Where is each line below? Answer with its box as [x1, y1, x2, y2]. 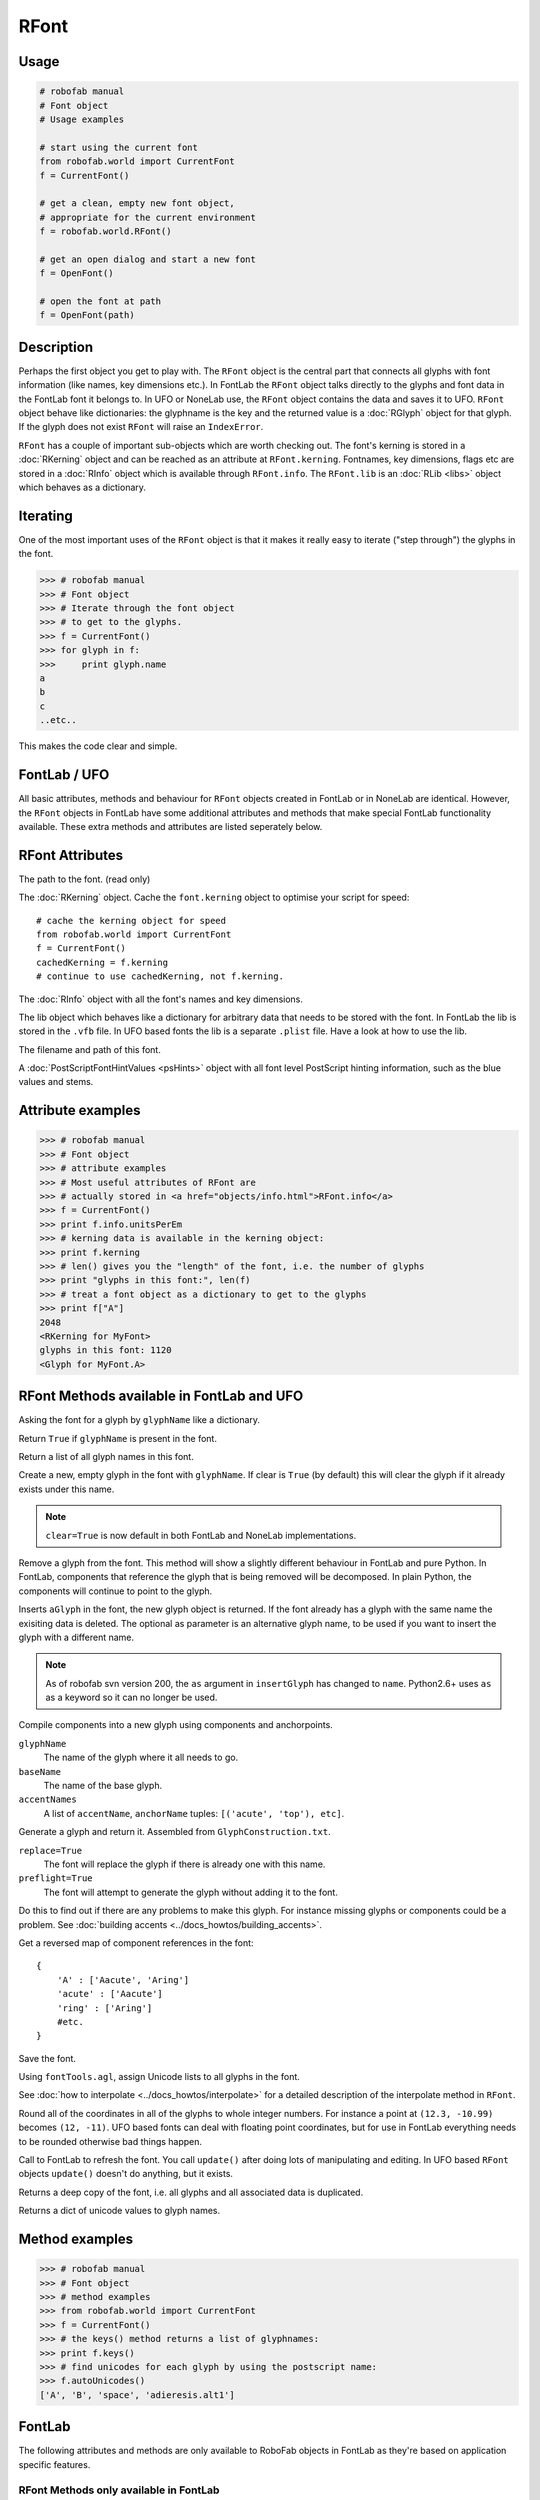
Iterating [18, 507, 74, 524]
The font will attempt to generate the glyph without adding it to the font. [43, 1886, 339, 1898]
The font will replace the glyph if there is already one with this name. [43, 1858, 326, 1870]
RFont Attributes [18, 846, 124, 864]
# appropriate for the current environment [39, 211, 257, 223]
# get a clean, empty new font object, [39, 198, 235, 209]
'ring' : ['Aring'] [56, 2002, 153, 2014]
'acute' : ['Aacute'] [56, 1988, 164, 2000]
